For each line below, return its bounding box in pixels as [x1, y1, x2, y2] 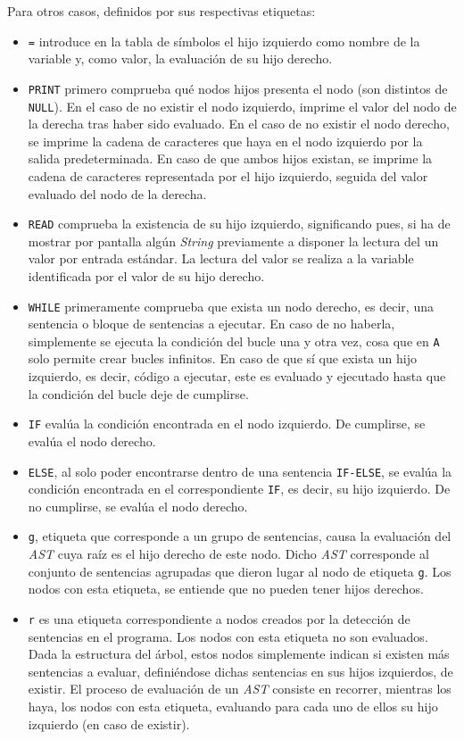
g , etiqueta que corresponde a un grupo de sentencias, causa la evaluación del [28, 527, 452, 545]
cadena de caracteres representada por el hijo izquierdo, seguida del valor [28, 166, 428, 185]
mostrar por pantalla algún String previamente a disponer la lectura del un [28, 231, 439, 250]
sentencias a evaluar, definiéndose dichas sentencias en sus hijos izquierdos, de [28, 661, 453, 680]
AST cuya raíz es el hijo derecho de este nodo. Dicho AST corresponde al [28, 545, 429, 563]
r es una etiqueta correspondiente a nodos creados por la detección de [28, 609, 410, 628]
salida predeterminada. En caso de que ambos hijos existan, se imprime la [28, 149, 433, 168]
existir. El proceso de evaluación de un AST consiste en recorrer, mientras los [28, 679, 452, 698]
